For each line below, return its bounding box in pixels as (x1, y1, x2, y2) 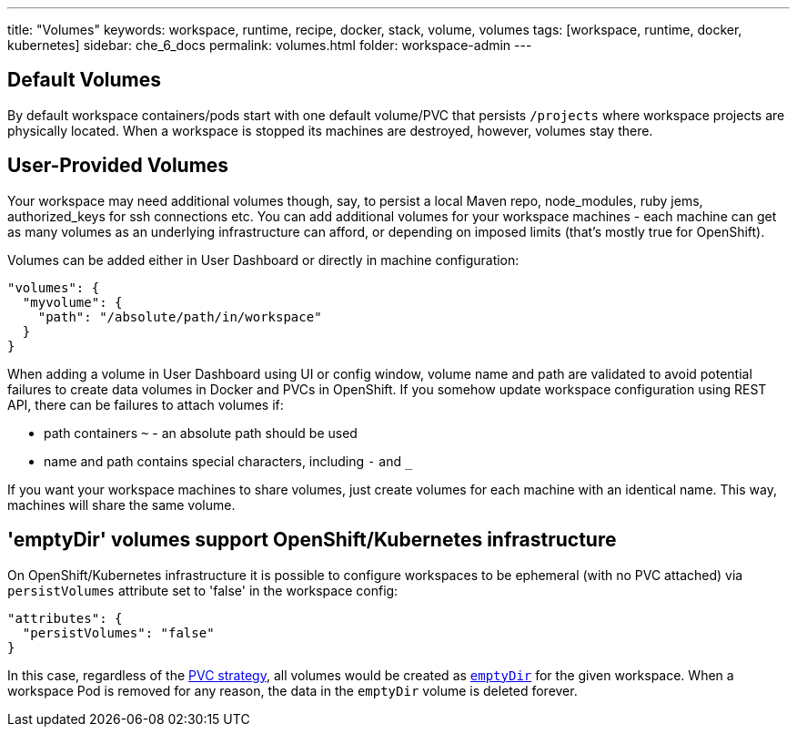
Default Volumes (7, 68, 162, 92)
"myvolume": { (22, 294, 123, 310)
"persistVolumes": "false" (22, 625, 215, 640)
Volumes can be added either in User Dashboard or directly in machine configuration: (7, 251, 520, 268)
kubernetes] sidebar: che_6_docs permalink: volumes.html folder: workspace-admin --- (7, 37, 532, 53)
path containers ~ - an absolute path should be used (44, 424, 358, 441)
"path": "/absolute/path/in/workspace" (37, 309, 322, 324)
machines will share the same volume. (7, 496, 236, 513)
